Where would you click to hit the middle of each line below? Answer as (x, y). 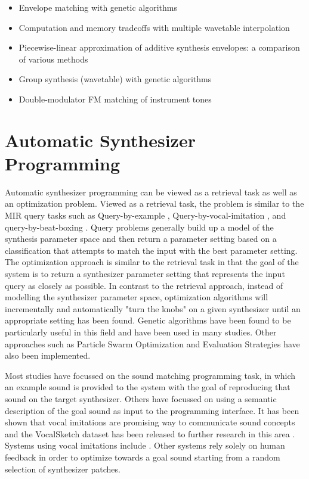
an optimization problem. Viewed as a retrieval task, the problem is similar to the (154, 203)
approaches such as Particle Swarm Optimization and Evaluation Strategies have (152, 343)
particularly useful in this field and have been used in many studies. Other (141, 332)
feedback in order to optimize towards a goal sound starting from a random (143, 457)
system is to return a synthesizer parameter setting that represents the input (145, 274)
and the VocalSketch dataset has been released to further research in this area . (150, 433)
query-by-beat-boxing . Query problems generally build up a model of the (139, 227)
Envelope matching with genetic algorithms (98, 7)
